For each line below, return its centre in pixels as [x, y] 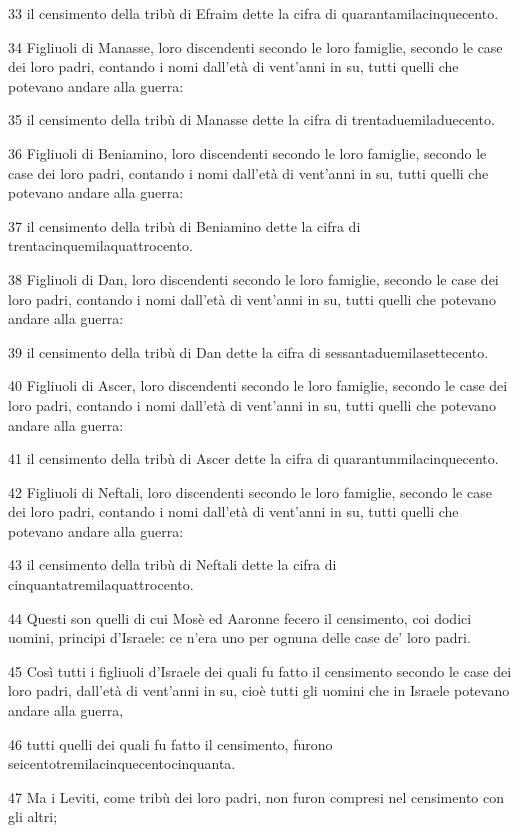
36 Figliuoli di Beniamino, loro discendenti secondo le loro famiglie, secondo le [247, 152]
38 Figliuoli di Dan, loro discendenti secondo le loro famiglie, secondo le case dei [253, 278]
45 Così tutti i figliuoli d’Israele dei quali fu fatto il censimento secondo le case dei [260, 670]
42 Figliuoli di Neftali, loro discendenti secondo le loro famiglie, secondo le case [250, 491]
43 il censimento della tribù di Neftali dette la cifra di [172, 564]
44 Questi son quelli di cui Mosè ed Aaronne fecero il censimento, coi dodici [240, 617]
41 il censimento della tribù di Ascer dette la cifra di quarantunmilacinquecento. [253, 458]
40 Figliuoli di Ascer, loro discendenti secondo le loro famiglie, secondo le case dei [258, 385]
